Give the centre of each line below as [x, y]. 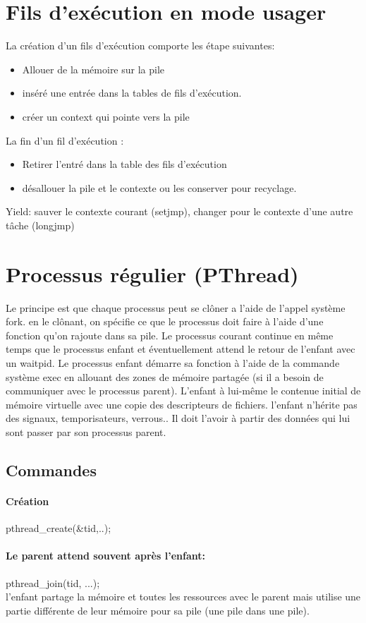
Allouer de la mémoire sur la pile [93, 69]
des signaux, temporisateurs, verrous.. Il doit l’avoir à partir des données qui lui [178, 418]
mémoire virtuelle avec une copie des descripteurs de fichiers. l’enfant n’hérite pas [182, 404]
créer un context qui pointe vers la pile [106, 116]
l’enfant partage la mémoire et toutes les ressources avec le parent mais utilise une [183, 597]
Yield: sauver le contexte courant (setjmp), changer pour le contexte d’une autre [179, 211]
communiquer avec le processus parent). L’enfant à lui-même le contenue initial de [183, 391]
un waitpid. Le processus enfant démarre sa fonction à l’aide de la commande [173, 362]
